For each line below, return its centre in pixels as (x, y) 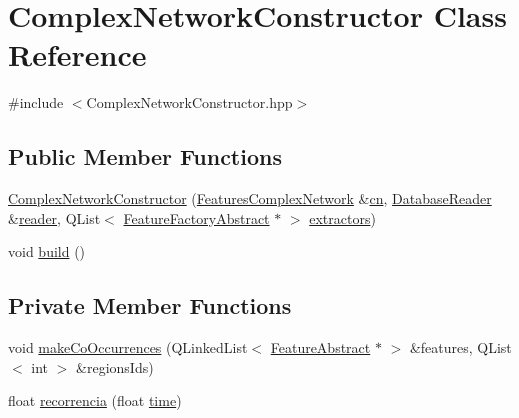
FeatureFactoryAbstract (196, 217)
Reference (77, 54)
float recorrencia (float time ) (95, 400)
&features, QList (460, 347)
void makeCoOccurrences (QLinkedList (128, 347)
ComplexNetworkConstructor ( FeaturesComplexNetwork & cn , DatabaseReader (250, 198)
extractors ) (342, 217)
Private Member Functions (150, 305)
